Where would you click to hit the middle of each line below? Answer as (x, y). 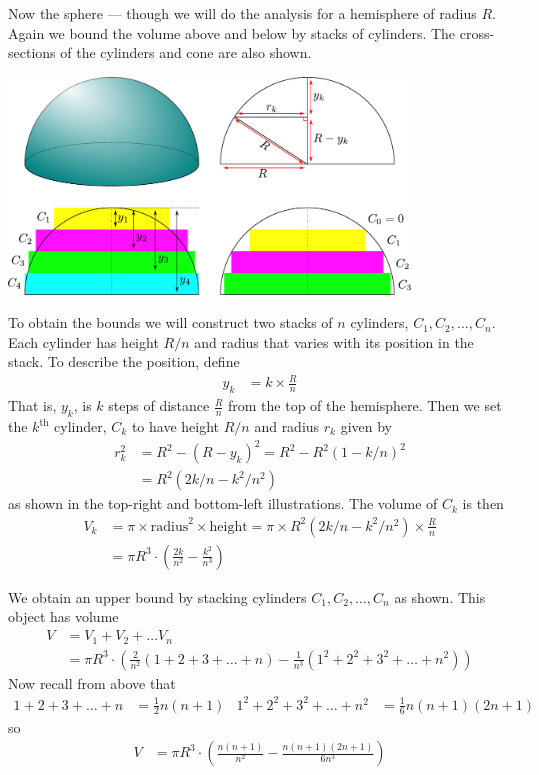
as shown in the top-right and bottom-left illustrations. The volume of (223, 503)
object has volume (63, 616)
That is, (32, 405)
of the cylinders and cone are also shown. (186, 52)
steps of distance (159, 405)
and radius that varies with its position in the (334, 341)
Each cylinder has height (83, 341)
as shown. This (440, 596)
